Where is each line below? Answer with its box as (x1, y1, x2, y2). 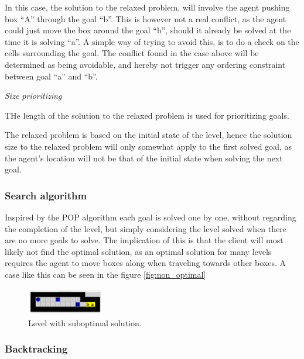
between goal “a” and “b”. (5, 70, 98, 82)
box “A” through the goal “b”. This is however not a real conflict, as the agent (5, 12, 286, 25)
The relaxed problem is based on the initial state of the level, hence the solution (5, 129, 292, 141)
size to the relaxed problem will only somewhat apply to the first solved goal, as (5, 140, 292, 152)
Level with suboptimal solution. (28, 316, 142, 329)
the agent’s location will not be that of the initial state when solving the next (5, 151, 283, 164)
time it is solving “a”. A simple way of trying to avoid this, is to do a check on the (5, 35, 299, 47)
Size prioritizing (5, 89, 62, 102)
